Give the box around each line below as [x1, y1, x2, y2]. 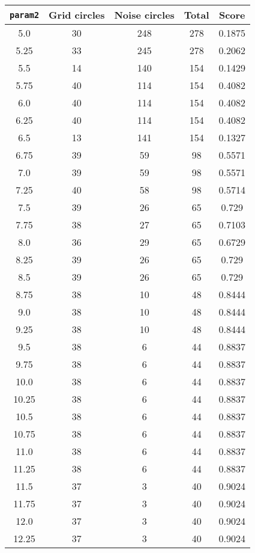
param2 [10, 10, 40, 20]
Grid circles [49, 8, 105, 22]
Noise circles [114, 8, 175, 22]
